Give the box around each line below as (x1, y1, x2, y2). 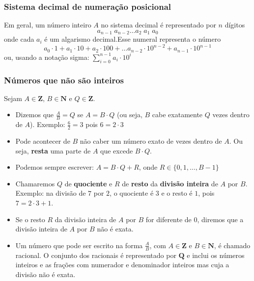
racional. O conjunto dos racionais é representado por (15, 250, 176, 260)
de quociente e (64, 178, 113, 188)
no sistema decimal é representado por (101, 20, 216, 30)
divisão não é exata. (15, 269, 76, 279)
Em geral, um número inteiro (4, 20, 91, 30)
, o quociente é (110, 188, 154, 198)
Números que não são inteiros (4, 74, 124, 86)
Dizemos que (15, 109, 54, 120)
